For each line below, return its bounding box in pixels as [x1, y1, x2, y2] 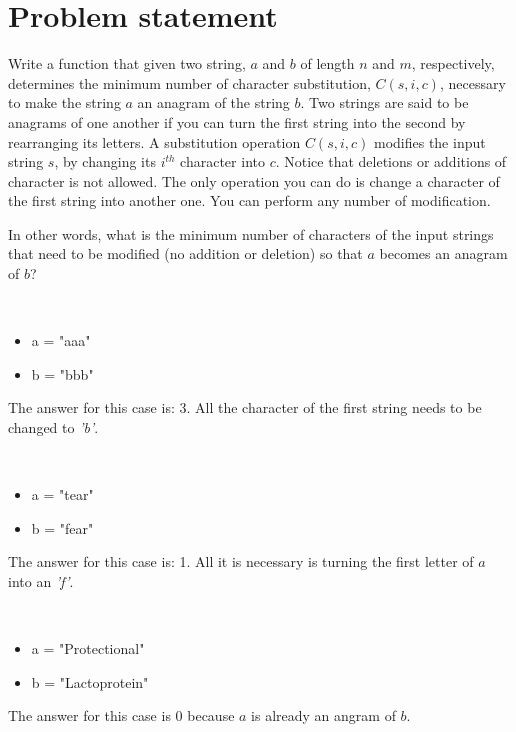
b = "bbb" [31, 363, 94, 384]
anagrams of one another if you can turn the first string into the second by [8, 111, 466, 132]
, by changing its [54, 151, 156, 172]
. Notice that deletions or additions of [275, 151, 507, 172]
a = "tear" [31, 484, 94, 505]
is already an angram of [251, 705, 396, 726]
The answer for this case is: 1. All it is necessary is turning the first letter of [8, 551, 474, 572]
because [187, 705, 235, 726]
